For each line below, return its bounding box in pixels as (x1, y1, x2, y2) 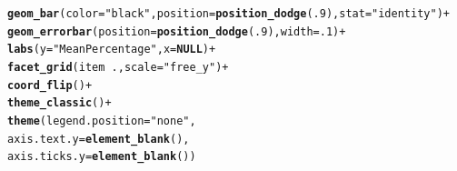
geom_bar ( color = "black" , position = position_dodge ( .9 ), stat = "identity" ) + (7, 7, 450, 20)
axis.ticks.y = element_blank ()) (7, 150, 196, 164)
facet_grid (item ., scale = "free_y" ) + (7, 60, 229, 74)
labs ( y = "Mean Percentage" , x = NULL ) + (7, 43, 216, 56)
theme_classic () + (7, 96, 112, 110)
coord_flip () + (7, 78, 93, 92)
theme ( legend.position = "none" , (7, 114, 196, 127)
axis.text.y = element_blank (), (7, 132, 190, 146)
